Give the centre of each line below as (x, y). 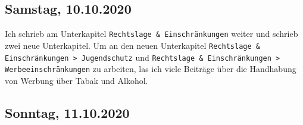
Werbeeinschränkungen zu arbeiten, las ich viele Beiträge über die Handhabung (151, 69)
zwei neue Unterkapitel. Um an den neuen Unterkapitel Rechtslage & (132, 45)
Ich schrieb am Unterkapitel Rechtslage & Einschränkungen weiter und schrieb (151, 34)
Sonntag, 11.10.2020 (67, 112)
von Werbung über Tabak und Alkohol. (76, 80)
